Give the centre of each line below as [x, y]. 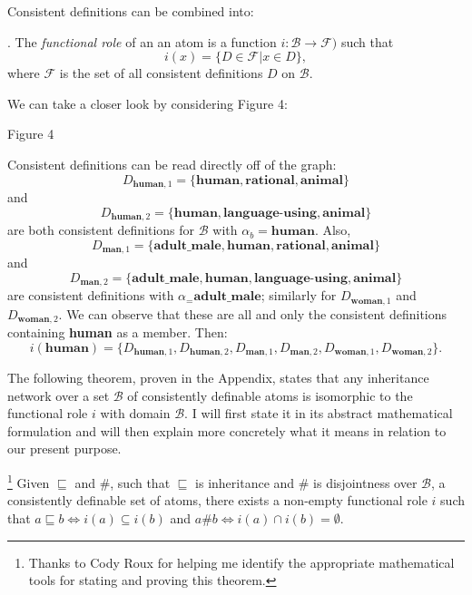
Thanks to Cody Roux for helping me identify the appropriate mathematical [241, 562]
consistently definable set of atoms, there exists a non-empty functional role [217, 500]
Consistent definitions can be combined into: [131, 11]
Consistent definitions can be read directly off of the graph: [172, 164]
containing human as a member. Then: [118, 332]
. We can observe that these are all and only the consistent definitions [253, 313]
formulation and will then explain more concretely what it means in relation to [227, 430]
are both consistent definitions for [101, 230]
